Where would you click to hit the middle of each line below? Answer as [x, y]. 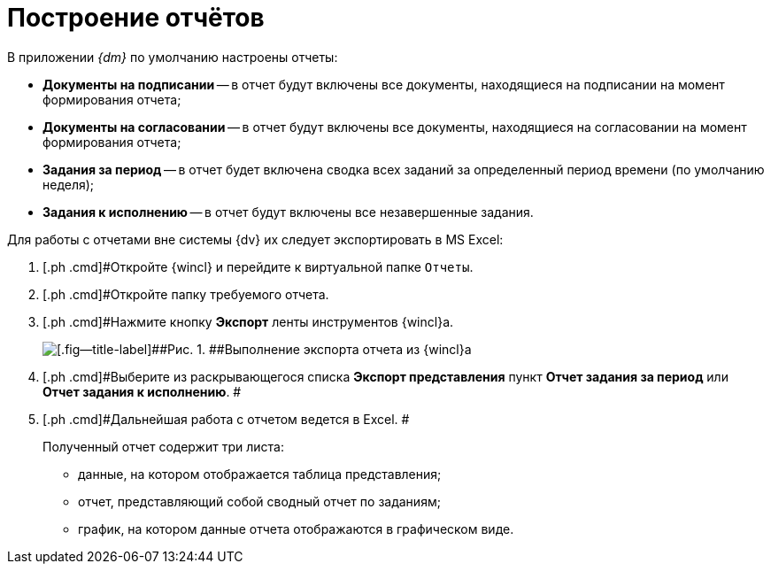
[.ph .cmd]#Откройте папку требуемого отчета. [186, 294]
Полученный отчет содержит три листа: [163, 446]
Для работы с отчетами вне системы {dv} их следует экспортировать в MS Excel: [255, 239]
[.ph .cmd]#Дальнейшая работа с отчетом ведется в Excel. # [226, 419]
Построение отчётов [136, 18]
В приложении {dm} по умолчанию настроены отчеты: [173, 57]
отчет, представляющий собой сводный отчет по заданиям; [259, 501]
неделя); [69, 184]
